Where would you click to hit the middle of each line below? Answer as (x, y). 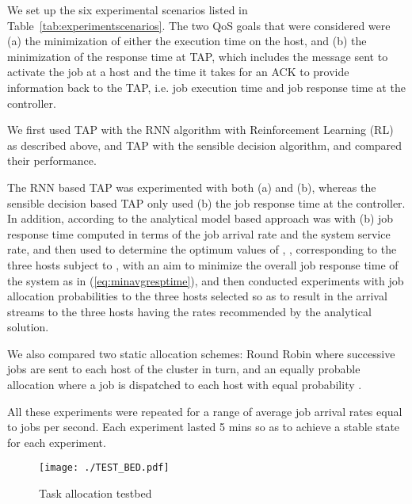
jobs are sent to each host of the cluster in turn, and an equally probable (184, 369)
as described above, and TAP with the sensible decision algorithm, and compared (205, 145)
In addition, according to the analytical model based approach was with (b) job (200, 218)
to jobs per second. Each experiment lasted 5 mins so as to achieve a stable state (204, 427)
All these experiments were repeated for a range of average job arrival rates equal (205, 411)
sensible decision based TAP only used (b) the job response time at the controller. (206, 202)
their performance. (52, 160)
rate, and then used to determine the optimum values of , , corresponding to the (202, 249)
